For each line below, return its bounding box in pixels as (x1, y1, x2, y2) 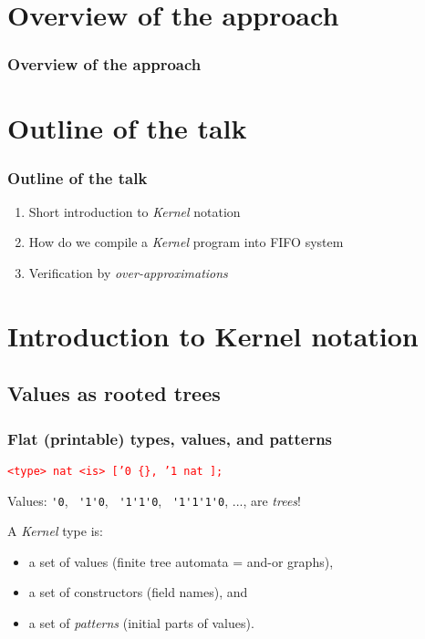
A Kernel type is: (7, 521, 103, 541)
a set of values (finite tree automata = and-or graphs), (28, 551, 334, 571)
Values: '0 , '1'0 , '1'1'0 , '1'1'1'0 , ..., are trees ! (7, 490, 301, 510)
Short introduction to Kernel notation (28, 201, 241, 221)
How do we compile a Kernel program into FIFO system (28, 232, 344, 252)
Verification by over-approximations (28, 263, 228, 282)
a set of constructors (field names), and (28, 582, 248, 602)
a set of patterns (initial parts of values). (28, 613, 254, 633)
